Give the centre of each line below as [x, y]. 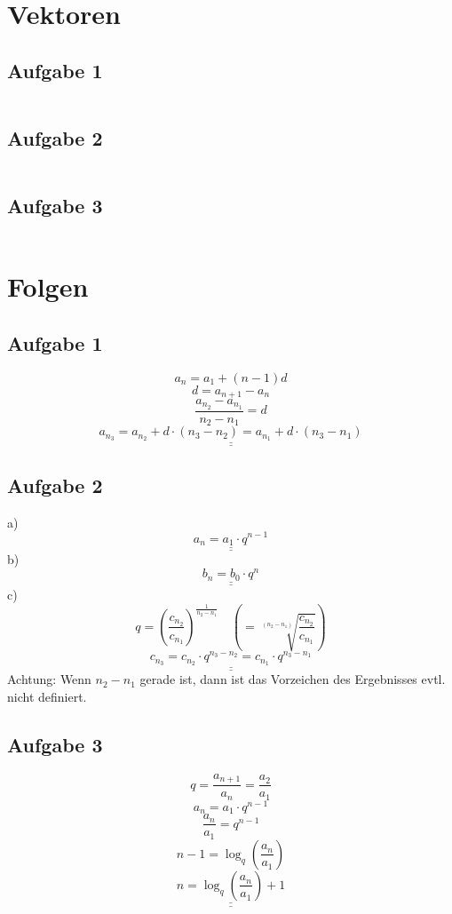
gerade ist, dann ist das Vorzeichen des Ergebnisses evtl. [293, 679]
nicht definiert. [47, 697]
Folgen [48, 286]
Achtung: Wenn [49, 679]
